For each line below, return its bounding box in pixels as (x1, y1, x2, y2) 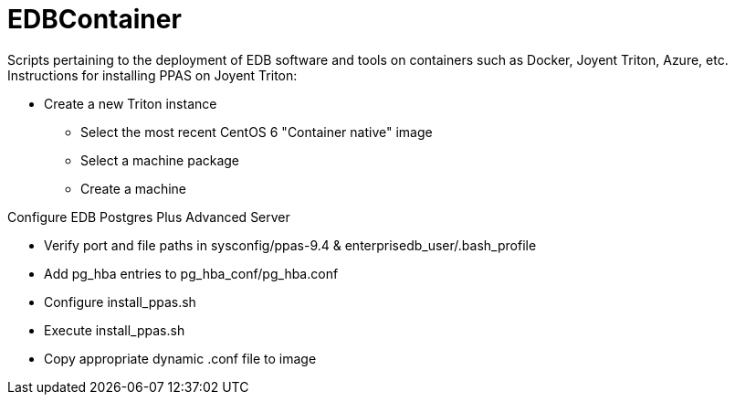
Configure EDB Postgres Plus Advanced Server (7, 208, 290, 225)
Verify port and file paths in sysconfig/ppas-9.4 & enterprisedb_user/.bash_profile (44, 237, 537, 253)
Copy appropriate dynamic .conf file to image (44, 350, 317, 366)
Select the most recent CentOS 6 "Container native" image (80, 123, 433, 140)
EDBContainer (7, 4, 182, 35)
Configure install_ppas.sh (44, 293, 196, 310)
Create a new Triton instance (44, 95, 217, 111)
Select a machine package (80, 152, 240, 168)
